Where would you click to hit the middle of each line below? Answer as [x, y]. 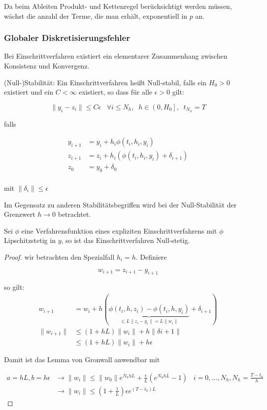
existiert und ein [29, 92]
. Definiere [151, 256]
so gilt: [14, 287]
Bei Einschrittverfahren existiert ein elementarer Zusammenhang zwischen [116, 56]
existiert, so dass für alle [116, 92]
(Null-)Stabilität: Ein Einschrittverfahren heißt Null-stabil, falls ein [105, 82]
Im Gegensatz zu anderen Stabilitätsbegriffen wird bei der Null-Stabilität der [120, 204]
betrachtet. [74, 214]
